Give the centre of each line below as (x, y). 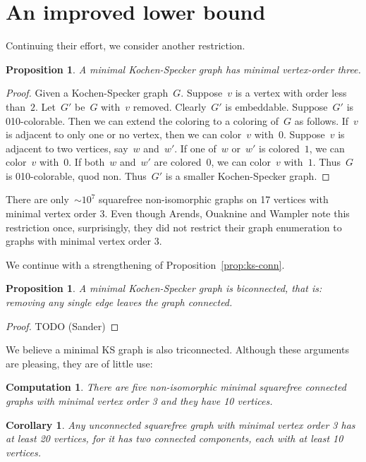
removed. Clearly (170, 106)
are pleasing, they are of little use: (79, 363)
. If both (87, 162)
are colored (178, 162)
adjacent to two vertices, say (67, 148)
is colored (279, 148)
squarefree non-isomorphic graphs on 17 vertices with (214, 199)
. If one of (195, 148)
